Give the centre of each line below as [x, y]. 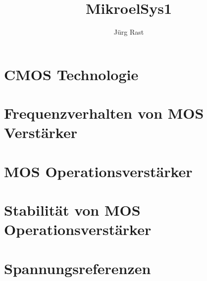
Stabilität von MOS [72, 210]
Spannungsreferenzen [78, 268]
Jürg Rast [129, 32]
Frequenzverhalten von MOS [104, 113]
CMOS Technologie [71, 74]
